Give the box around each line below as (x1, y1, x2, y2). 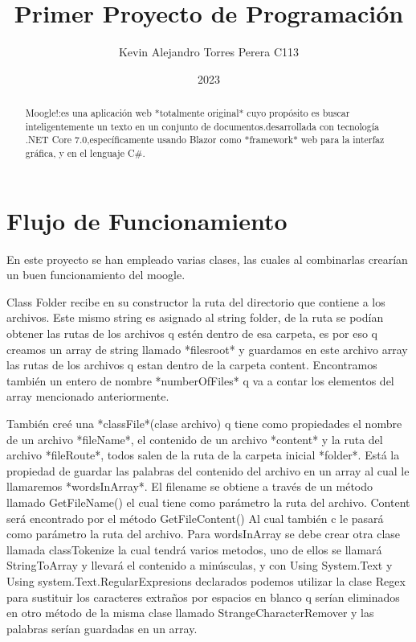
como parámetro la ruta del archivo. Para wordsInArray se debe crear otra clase (6, 525, 401, 542)
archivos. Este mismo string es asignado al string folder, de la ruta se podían (6, 309, 384, 326)
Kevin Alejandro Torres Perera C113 (118, 43, 300, 60)
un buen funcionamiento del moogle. (6, 266, 186, 283)
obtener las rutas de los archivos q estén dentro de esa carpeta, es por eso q (6, 325, 377, 342)
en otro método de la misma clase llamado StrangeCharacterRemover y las (6, 604, 374, 621)
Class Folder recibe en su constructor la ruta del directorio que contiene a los (6, 293, 385, 310)
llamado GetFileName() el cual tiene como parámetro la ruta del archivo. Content (6, 493, 410, 510)
